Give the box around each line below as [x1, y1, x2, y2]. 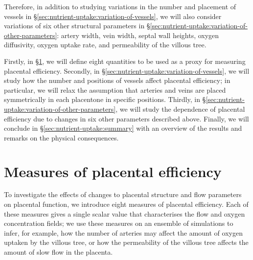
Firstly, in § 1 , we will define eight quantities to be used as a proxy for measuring [4, 56, 246, 66]
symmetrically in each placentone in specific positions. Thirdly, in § [4, 94, 206, 104]
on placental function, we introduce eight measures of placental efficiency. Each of [4, 199, 249, 209]
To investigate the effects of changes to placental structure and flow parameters [4, 189, 242, 200]
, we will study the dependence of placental [115, 103, 245, 114]
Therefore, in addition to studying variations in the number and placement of [4, 1, 236, 11]
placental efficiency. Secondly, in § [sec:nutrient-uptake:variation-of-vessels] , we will [4, 65, 250, 76]
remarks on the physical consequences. [4, 132, 119, 142]
